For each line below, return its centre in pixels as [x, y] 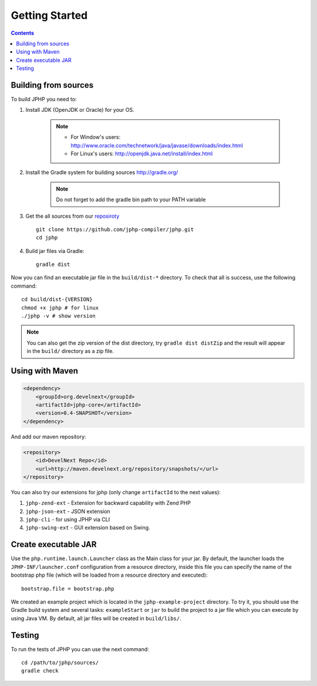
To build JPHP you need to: [44, 99]
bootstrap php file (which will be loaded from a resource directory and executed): [109, 575]
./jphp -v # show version [59, 316]
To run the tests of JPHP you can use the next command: [80, 649]
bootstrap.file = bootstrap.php [68, 589]
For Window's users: [95, 137]
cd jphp [47, 238]
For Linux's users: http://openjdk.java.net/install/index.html [142, 154]
